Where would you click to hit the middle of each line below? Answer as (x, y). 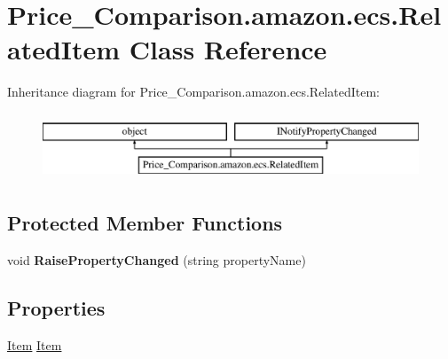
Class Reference (228, 49)
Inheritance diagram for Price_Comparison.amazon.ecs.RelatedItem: (193, 92)
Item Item (35, 345)
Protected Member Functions (145, 223)
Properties (56, 308)
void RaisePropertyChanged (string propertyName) (157, 260)
